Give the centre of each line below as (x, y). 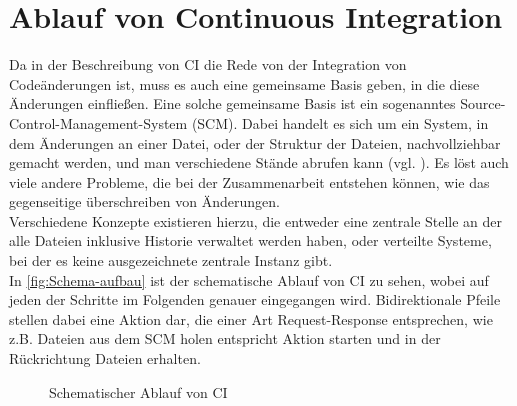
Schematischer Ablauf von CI (138, 391)
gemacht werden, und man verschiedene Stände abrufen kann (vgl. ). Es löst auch (259, 162)
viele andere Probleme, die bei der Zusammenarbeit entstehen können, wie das (249, 181)
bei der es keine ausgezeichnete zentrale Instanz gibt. (171, 260)
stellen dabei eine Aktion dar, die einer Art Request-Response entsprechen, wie (251, 318)
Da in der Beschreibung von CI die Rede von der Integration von (208, 64)
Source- (483, 103)
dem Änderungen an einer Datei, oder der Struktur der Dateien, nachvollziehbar (255, 142)
